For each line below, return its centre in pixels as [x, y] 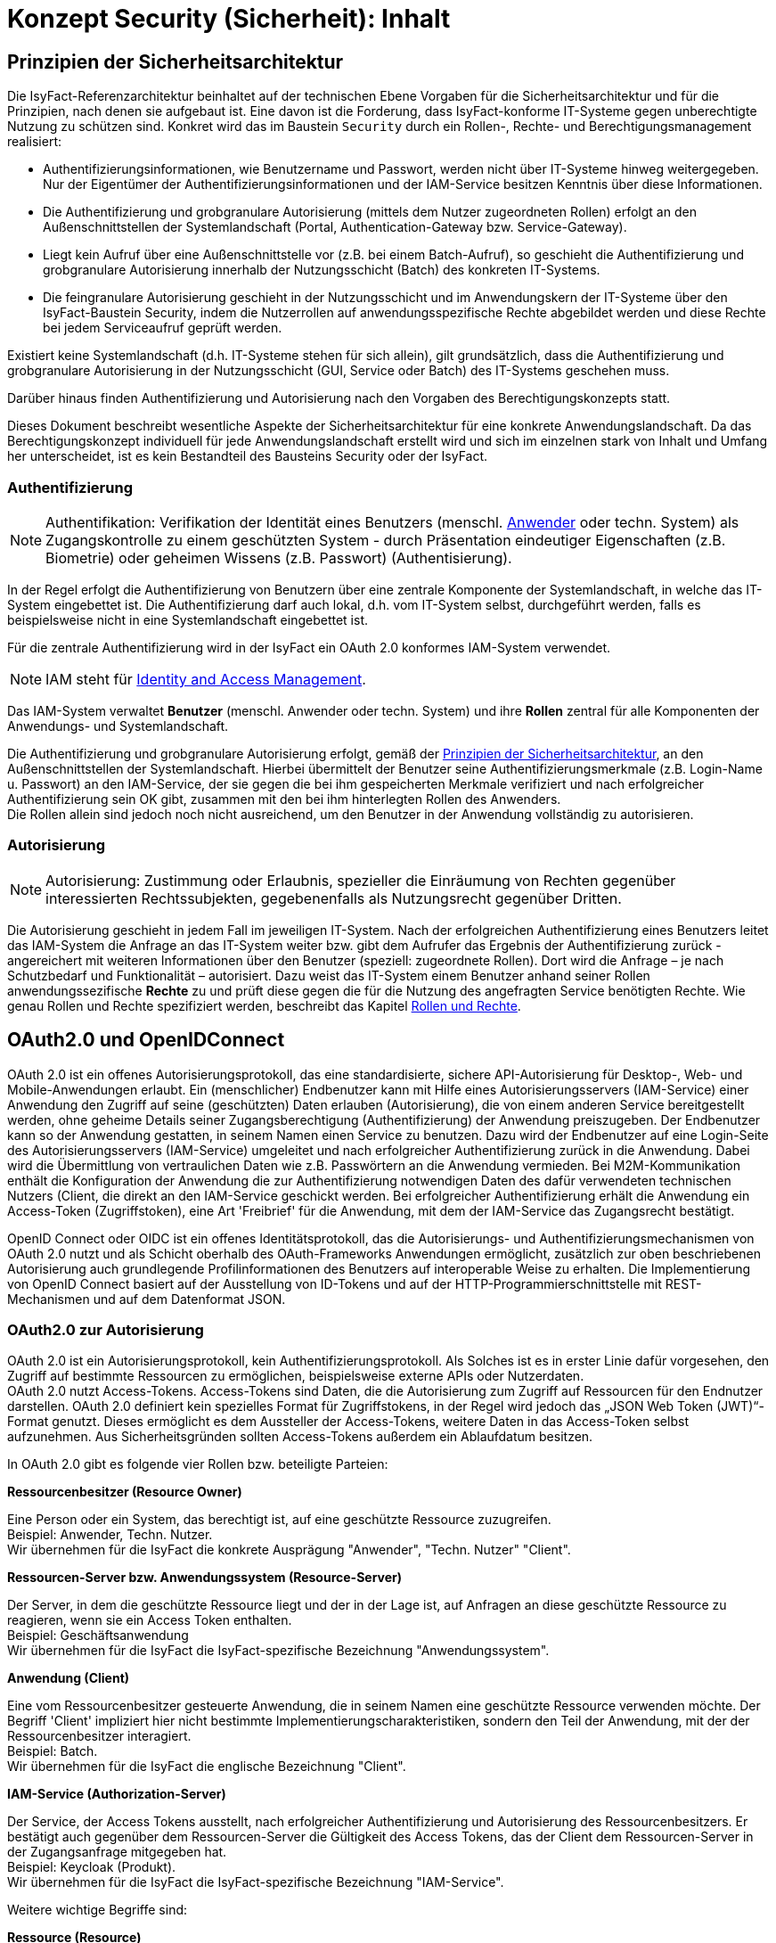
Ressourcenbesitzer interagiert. [99, 1736]
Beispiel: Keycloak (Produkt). [92, 1867]
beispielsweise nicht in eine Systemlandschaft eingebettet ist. [188, 619]
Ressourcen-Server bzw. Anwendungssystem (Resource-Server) [205, 1578]
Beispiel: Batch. [53, 1751]
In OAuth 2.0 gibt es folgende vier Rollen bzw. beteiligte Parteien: [198, 1464]
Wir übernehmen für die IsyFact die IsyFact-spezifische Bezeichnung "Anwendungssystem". [278, 1651]
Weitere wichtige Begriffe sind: [98, 1910]
